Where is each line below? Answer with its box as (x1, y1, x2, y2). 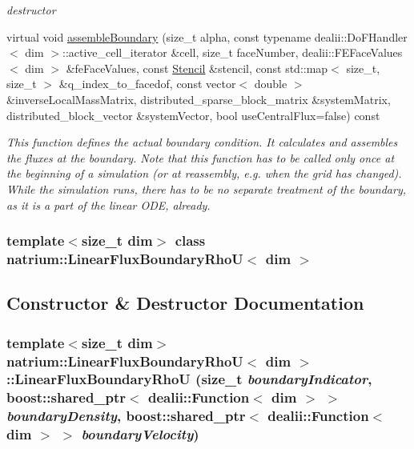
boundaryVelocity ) (81, 424, 199, 444)
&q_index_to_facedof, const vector (58, 75, 236, 92)
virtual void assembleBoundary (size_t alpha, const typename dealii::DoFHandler (6, 28, 408, 45)
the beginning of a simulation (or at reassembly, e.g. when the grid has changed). (6, 165, 402, 182)
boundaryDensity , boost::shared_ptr (6, 406, 246, 426)
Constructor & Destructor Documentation (6, 291, 364, 315)
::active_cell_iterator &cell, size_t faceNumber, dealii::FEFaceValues (62, 44, 403, 61)
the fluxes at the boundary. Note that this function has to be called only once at (6, 149, 395, 166)
